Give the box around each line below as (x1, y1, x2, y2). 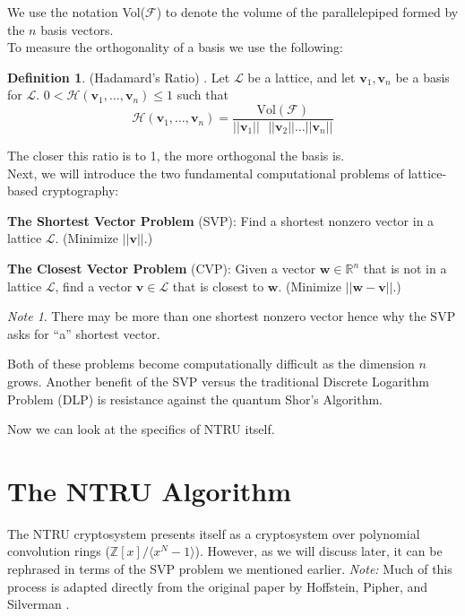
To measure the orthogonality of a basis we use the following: (7, 38, 343, 56)
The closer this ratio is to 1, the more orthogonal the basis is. (7, 146, 345, 165)
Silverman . (7, 594, 70, 613)
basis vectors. (40, 20, 114, 39)
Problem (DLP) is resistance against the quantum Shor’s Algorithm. (7, 389, 383, 408)
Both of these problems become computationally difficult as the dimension (7, 354, 415, 373)
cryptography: (41, 181, 119, 200)
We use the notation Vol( (7, 3, 146, 21)
